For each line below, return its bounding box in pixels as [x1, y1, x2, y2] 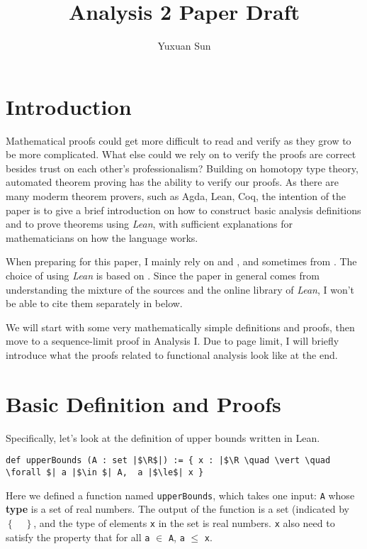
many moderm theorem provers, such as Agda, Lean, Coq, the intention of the [6, 189, 346, 204]
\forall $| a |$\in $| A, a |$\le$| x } [6, 467, 204, 477]
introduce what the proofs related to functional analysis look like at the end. [6, 347, 338, 362]
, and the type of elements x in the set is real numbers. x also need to [33, 515, 335, 530]
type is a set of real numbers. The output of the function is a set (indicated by [6, 501, 349, 516]
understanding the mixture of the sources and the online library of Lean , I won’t [6, 282, 355, 296]
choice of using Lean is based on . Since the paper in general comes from [6, 268, 320, 282]
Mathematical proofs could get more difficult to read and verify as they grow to [6, 133, 351, 148]
